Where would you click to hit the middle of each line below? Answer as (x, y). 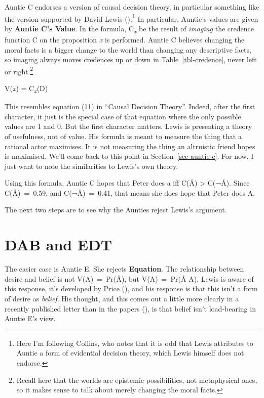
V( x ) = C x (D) (26, 89)
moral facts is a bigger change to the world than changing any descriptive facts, (128, 49)
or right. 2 (19, 70)
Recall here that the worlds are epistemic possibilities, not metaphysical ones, (137, 380)
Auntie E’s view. (30, 318)
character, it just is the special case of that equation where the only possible (123, 116)
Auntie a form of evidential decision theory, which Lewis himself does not (130, 353)
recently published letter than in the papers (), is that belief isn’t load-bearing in (130, 308)
